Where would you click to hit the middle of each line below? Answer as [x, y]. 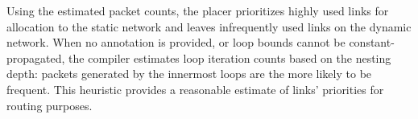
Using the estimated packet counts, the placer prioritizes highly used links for [198, 10]
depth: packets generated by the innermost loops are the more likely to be [189, 74]
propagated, [36, 57]
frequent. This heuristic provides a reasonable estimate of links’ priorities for [195, 89]
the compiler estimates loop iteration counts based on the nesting [230, 57]
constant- [372, 42]
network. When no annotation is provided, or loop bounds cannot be [176, 42]
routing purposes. [50, 105]
